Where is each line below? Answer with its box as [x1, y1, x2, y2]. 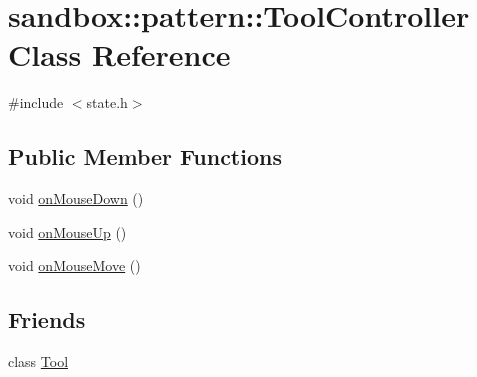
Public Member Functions [8, 141, 282, 172]
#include [8, 92, 64, 113]
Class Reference [8, 34, 231, 75]
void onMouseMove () [8, 255, 141, 276]
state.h [86, 92, 128, 113]
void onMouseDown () [8, 188, 144, 209]
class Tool [8, 351, 69, 372]
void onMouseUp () [8, 221, 127, 242]
